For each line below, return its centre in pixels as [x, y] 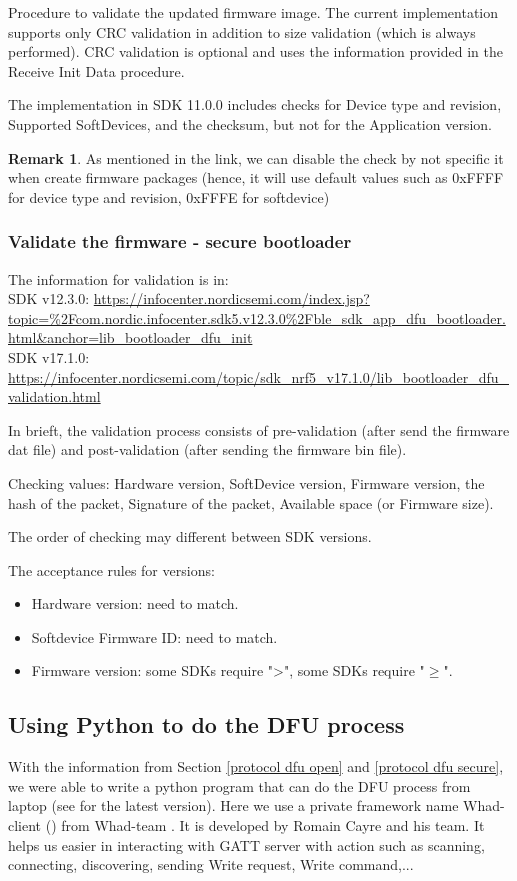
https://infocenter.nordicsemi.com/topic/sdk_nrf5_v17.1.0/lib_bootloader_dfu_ [258, 376]
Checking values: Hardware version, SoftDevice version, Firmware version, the [246, 482]
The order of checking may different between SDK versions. [190, 536]
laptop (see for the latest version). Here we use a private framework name [233, 805]
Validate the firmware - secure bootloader [180, 241]
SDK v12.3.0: [49, 298]
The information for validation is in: [118, 278]
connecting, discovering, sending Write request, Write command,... [211, 864]
